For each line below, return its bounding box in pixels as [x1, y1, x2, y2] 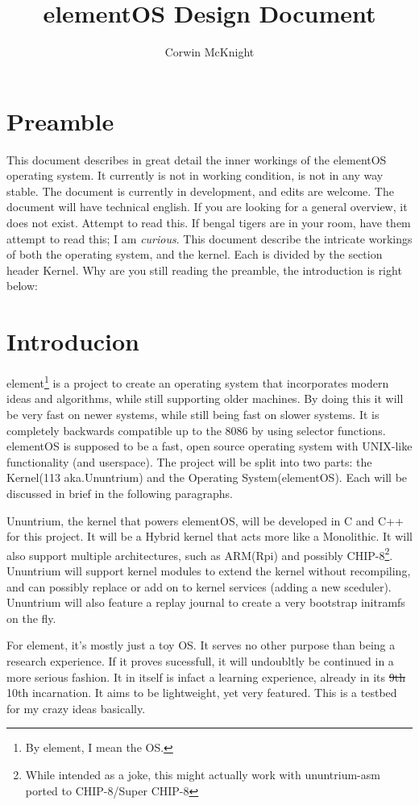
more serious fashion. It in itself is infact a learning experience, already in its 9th [6, 668, 405, 685]
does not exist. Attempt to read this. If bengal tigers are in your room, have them [6, 214, 411, 231]
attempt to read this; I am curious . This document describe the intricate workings [6, 230, 413, 247]
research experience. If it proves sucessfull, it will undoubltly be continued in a [6, 652, 394, 669]
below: [6, 277, 38, 294]
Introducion [6, 325, 140, 358]
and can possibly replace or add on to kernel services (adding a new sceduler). [6, 578, 392, 595]
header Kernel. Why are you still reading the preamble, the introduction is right [6, 261, 402, 278]
